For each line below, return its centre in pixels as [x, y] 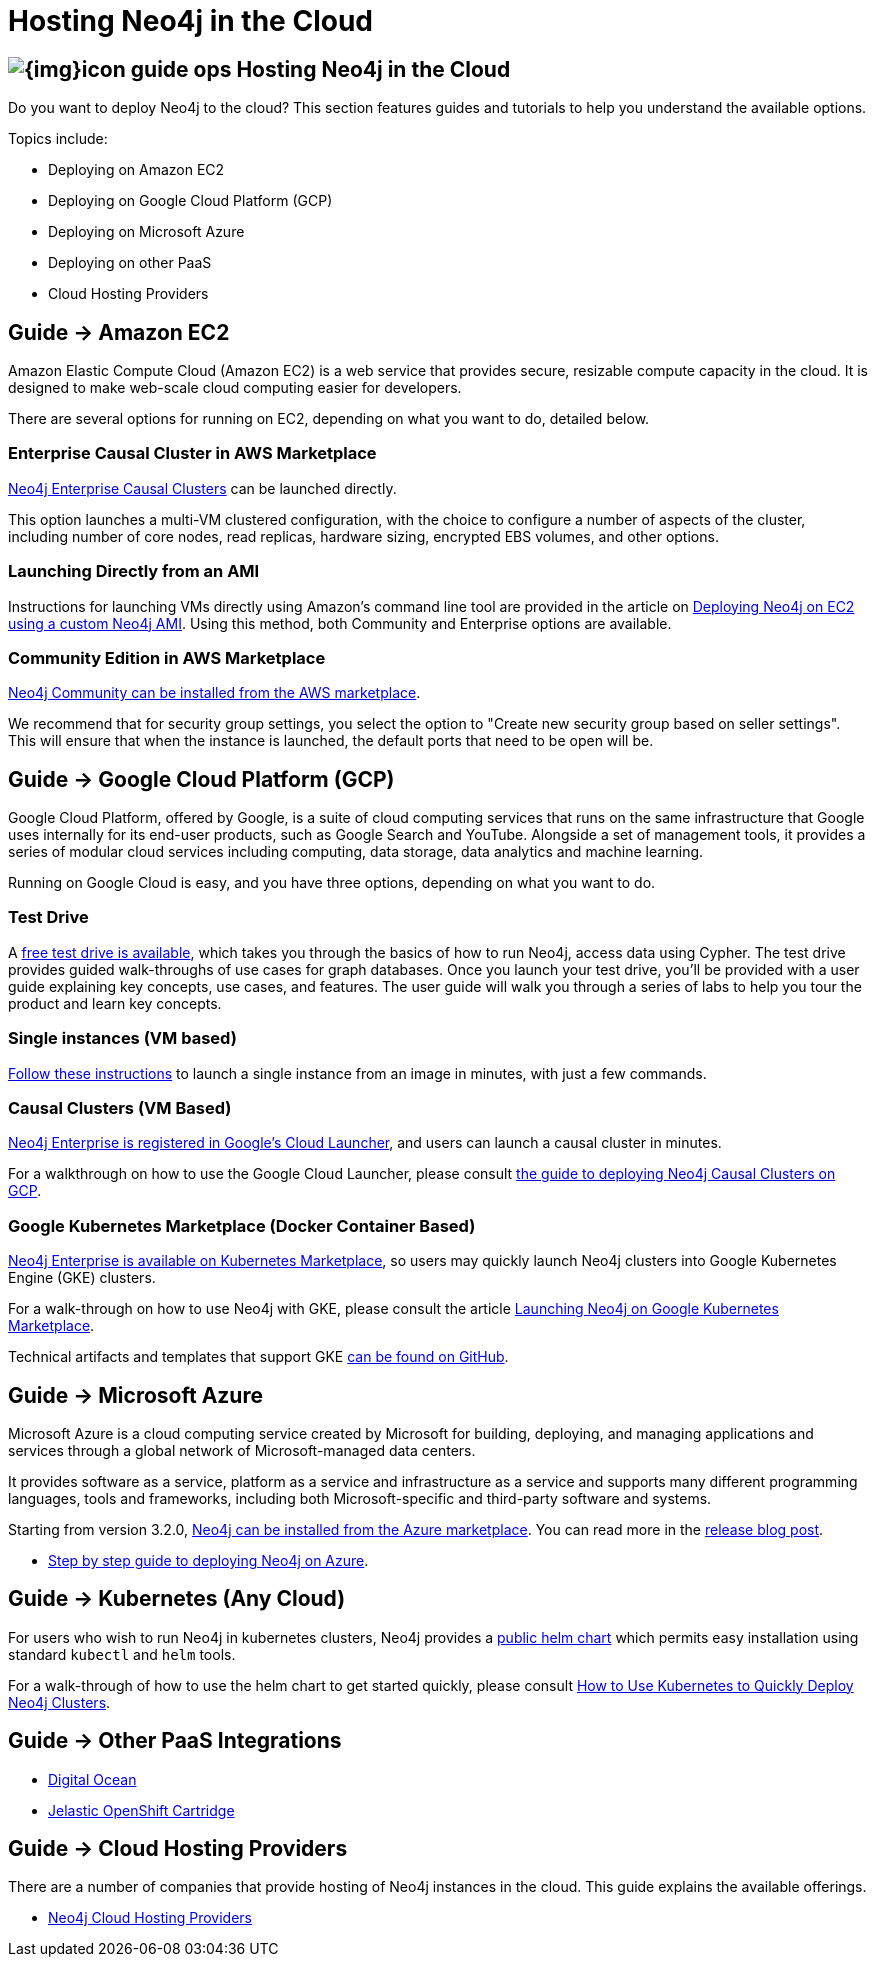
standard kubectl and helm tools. [122, 1654]
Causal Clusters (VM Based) [120, 1107]
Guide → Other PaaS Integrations [175, 1741]
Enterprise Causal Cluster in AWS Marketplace [192, 453]
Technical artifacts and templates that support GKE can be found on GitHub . [258, 1357]
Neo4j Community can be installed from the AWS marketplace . [214, 693]
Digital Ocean [92, 1779]
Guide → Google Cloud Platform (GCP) [201, 779]
